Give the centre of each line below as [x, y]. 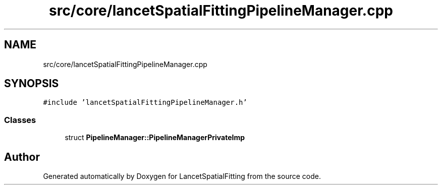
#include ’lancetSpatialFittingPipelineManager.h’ [145, 103]
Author [22, 157]
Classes [20, 120]
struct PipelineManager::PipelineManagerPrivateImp [155, 138]
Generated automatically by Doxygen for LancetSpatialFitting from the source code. [182, 176]
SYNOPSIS [32, 84]
